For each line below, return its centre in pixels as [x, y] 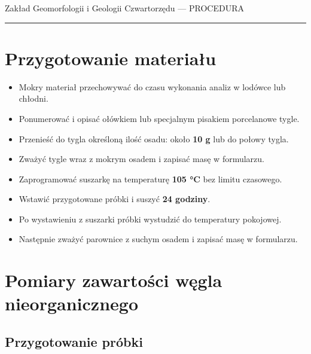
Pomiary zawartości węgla [114, 280]
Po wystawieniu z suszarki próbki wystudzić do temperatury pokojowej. [150, 219]
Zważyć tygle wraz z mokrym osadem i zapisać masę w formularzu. [141, 159]
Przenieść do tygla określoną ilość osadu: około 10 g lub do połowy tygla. [154, 138]
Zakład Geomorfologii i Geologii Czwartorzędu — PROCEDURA [124, 8]
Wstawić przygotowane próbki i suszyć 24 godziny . [115, 199]
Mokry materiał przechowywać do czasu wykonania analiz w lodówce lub [152, 86]
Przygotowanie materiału [111, 58]
